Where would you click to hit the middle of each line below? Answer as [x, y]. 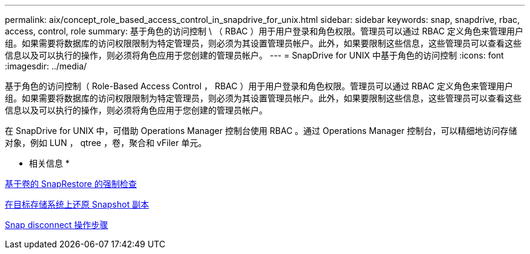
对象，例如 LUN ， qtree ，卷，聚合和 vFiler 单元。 [106, 143]
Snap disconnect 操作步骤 [57, 225]
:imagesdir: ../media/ [46, 66]
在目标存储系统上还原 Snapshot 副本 [77, 204]
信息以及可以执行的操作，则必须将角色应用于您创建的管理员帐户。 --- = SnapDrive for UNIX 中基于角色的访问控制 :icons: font [254, 55]
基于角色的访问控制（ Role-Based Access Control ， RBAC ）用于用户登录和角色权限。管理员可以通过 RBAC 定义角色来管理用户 [259, 86]
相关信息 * [49, 163]
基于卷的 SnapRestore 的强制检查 [71, 184]
